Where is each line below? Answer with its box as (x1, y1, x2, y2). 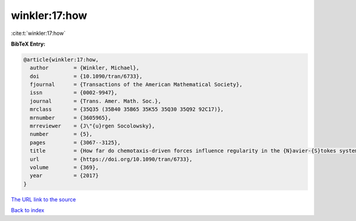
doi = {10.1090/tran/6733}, (30, 73, 142, 79)
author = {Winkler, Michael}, (30, 65, 139, 71)
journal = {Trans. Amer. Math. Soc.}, (30, 98, 161, 104)
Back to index (11, 207, 44, 214)
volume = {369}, (30, 164, 99, 171)
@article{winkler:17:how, (23, 56, 99, 63)
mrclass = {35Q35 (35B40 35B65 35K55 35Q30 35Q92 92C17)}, (30, 106, 224, 113)
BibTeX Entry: (11, 40, 46, 47)
